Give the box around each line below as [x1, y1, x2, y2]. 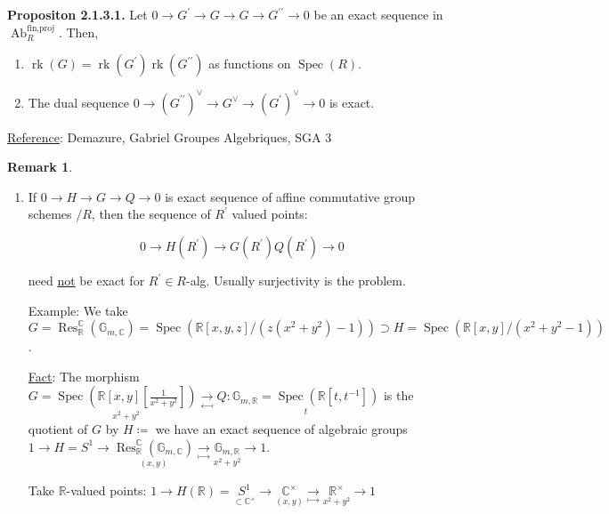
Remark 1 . [7, 157, 73, 176]
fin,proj [27, 23, 55, 33]
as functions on [208, 54, 291, 73]
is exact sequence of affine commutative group [165, 187, 416, 205]
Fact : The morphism [28, 366, 140, 385]
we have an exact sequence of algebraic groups [155, 420, 408, 438]
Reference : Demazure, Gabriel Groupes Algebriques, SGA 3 [7, 127, 332, 146]
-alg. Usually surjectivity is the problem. [186, 271, 406, 290]
